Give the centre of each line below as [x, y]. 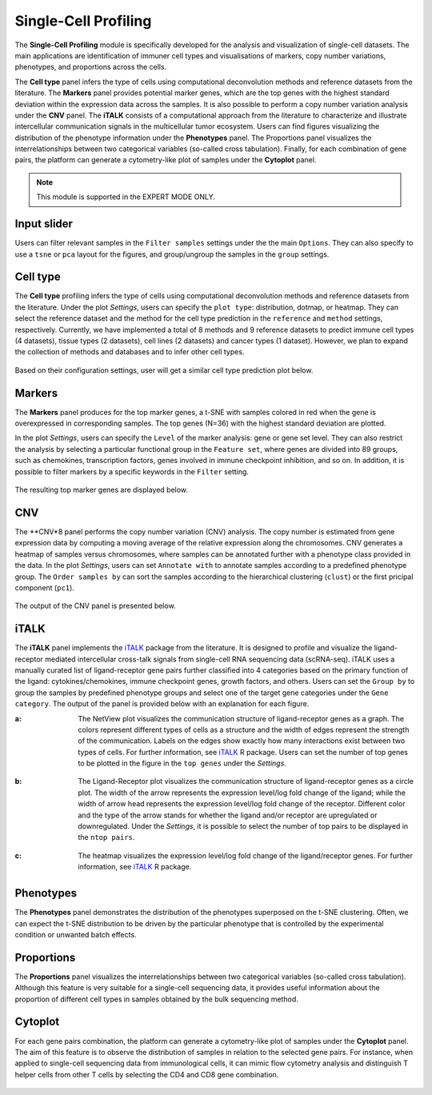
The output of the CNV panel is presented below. [95, 606]
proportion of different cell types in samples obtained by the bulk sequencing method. [157, 999]
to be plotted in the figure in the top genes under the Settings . [182, 763]
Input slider [44, 224]
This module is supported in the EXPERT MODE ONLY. [126, 197]
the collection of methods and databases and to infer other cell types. [130, 352]
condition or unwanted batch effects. [76, 934]
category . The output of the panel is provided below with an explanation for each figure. [162, 704]
